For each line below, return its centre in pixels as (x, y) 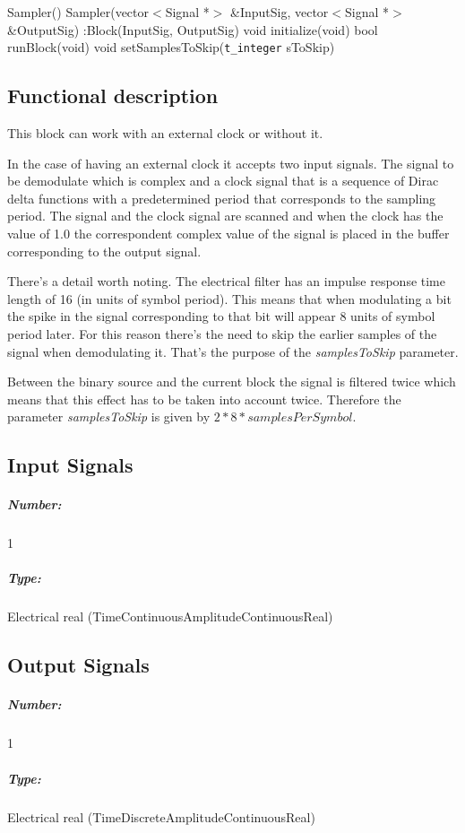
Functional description (113, 95)
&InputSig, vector (280, 12)
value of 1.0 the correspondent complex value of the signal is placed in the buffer (228, 234)
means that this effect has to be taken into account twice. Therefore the (204, 399)
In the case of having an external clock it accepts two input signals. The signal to (231, 163)
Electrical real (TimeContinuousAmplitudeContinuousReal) (170, 616)
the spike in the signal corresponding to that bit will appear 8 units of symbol (221, 316)
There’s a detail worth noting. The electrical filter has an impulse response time (226, 281)
